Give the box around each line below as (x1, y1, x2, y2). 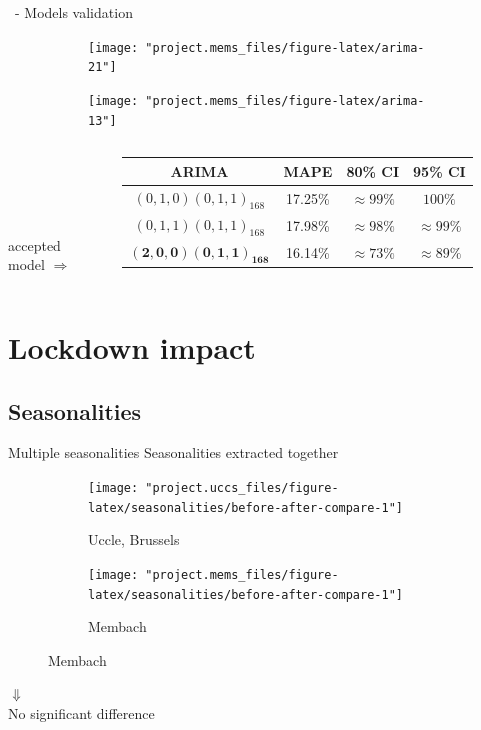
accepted (8, 234, 61, 255)
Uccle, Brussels (88, 529, 180, 550)
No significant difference (8, 702, 155, 723)
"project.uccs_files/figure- (145, 480, 339, 495)
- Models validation (14, 2, 133, 22)
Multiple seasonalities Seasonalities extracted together (8, 442, 339, 463)
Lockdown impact (8, 326, 256, 367)
